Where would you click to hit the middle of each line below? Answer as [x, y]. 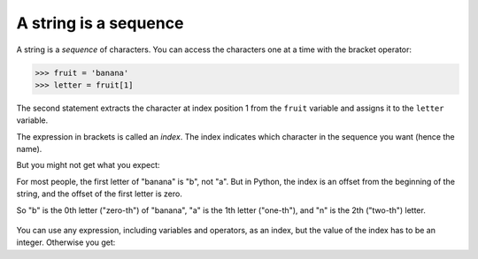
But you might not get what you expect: [88, 165]
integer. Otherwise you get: [66, 242]
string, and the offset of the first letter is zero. [100, 194]
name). [29, 149]
